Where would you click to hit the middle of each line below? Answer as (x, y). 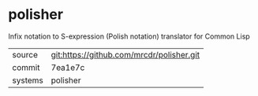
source (25, 54)
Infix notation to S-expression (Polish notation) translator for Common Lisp (129, 36)
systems (28, 80)
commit (26, 67)
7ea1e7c (68, 67)
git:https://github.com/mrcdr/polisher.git (125, 54)
